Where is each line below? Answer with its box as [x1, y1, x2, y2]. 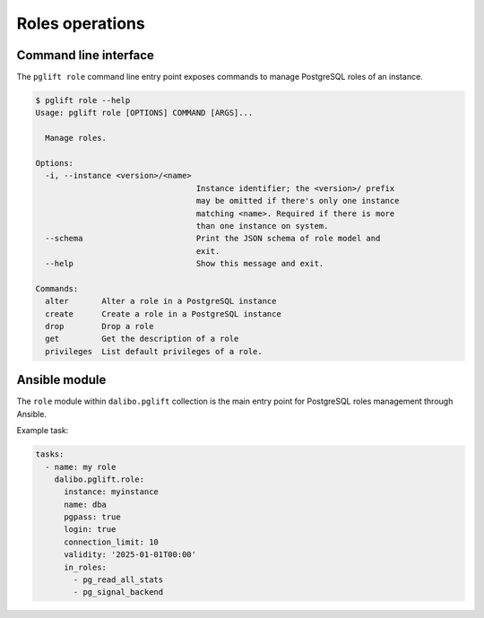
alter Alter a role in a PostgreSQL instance [45, 296, 277, 307]
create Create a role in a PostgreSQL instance [45, 309, 281, 318]
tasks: [35, 449, 65, 459]
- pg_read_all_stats [73, 575, 164, 585]
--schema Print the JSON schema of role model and [45, 233, 381, 244]
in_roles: [64, 561, 108, 572]
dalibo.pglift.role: [54, 474, 145, 484]
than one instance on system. [195, 221, 329, 231]
